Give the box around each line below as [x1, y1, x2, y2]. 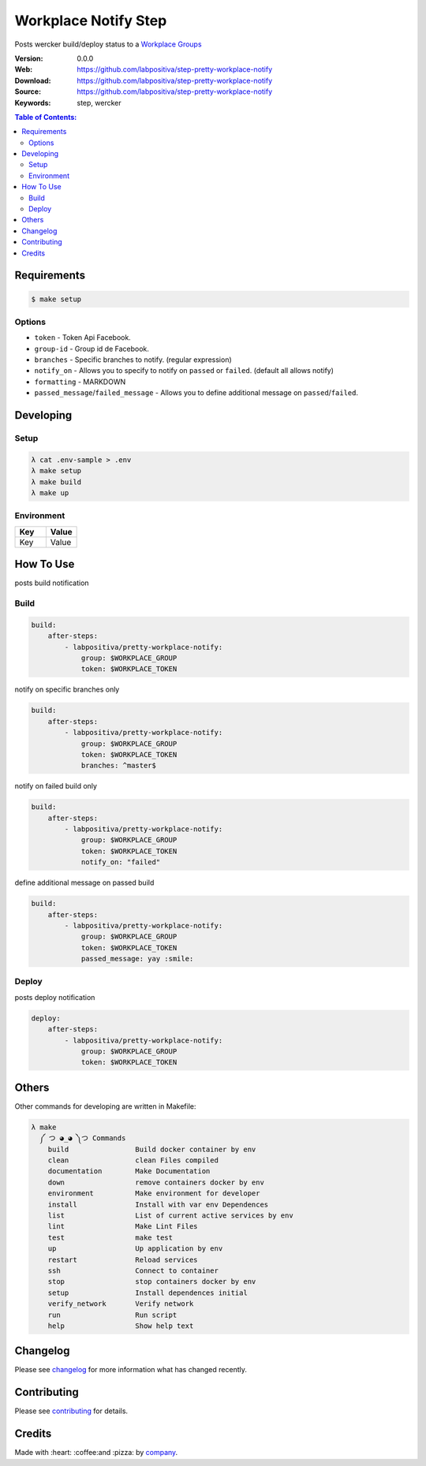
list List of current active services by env [47, 1211, 293, 1220]
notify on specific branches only [14, 685, 120, 694]
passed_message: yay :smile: [80, 954, 194, 964]
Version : [14, 54, 43, 63]
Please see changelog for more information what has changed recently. [14, 1365, 248, 1375]
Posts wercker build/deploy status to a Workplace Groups [14, 39, 202, 49]
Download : [14, 76, 51, 85]
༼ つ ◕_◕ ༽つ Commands [39, 1134, 126, 1143]
